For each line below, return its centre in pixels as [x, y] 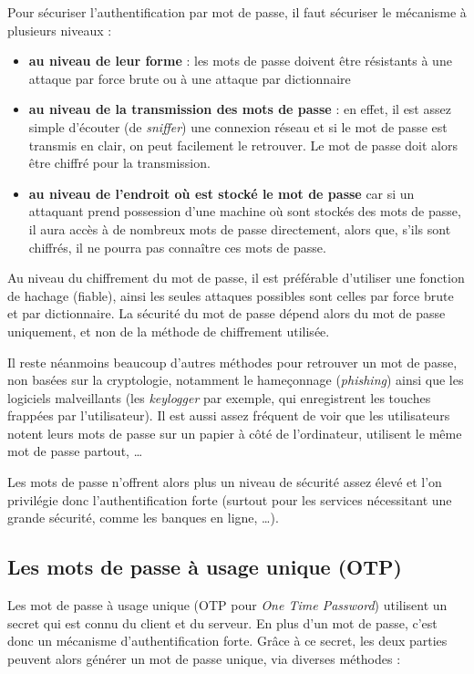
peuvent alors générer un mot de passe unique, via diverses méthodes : [204, 658]
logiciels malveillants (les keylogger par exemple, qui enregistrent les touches [219, 397]
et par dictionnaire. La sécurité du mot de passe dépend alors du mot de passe [227, 313]
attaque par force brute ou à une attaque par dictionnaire [190, 78]
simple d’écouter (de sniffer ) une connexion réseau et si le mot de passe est [238, 126]
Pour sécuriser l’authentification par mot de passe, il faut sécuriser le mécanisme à [237, 12]
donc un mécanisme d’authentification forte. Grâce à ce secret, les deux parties [227, 641]
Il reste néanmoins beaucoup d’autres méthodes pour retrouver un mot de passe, [232, 362]
